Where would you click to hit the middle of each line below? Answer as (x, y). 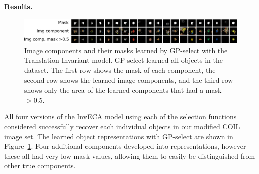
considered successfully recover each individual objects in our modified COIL (122, 126)
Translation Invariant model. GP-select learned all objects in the (123, 60)
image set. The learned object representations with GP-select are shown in (119, 136)
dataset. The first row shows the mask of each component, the (120, 70)
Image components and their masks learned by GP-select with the (126, 50)
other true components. (40, 166)
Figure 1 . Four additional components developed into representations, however (125, 146)
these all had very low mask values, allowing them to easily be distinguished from (130, 156)
